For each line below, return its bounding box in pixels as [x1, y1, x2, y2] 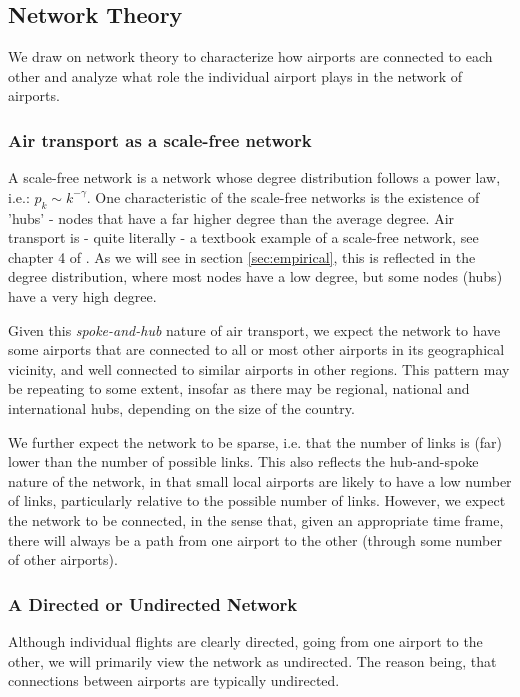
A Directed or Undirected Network [8, 591, 298, 616]
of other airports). [8, 549, 118, 570]
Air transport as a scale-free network [8, 127, 312, 152]
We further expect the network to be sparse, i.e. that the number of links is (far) [8, 431, 503, 452]
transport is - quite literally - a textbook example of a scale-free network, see [8, 227, 479, 248]
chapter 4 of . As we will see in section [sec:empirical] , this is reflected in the [8, 246, 476, 267]
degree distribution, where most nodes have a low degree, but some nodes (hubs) [8, 266, 503, 287]
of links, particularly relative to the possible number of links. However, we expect [8, 490, 506, 511]
